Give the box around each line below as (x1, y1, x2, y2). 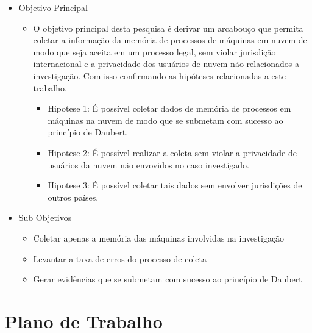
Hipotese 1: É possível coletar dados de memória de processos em (48, 102, 291, 115)
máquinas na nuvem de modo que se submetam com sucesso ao (48, 113, 283, 126)
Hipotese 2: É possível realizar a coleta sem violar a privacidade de (48, 146, 297, 159)
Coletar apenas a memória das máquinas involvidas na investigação (33, 231, 285, 244)
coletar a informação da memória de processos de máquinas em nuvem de (33, 34, 307, 46)
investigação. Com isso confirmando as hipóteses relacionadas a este (33, 69, 286, 82)
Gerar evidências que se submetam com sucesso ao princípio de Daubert (33, 273, 302, 285)
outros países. (48, 190, 99, 203)
